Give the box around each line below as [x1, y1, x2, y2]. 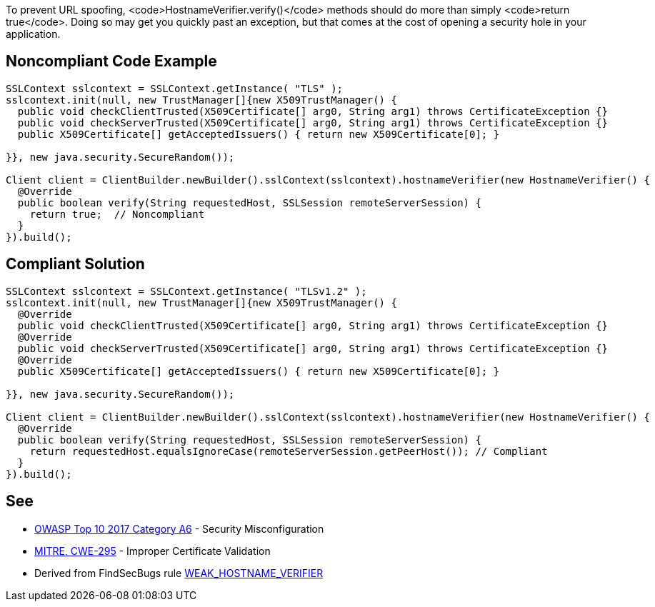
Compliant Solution [6, 255, 145, 274]
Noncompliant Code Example [6, 52, 217, 71]
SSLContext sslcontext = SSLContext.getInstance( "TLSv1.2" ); [6, 285, 367, 297]
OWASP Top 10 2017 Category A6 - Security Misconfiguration [34, 522, 324, 535]
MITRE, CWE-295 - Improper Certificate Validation [34, 544, 271, 557]
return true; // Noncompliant [29, 208, 205, 220]
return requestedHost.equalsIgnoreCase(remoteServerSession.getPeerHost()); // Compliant [29, 445, 548, 457]
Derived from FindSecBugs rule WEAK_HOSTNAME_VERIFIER [34, 566, 324, 579]
